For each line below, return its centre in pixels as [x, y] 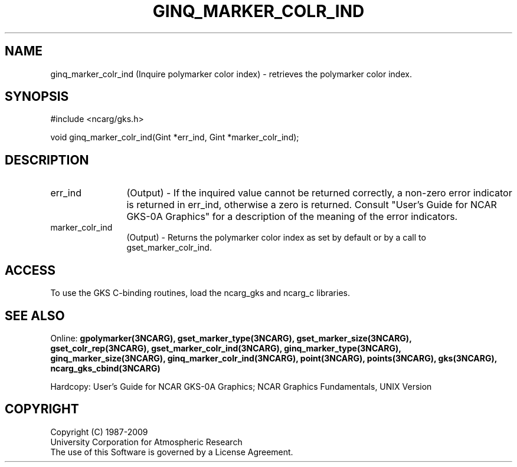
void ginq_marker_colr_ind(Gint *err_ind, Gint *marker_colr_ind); [175, 137]
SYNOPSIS [37, 97]
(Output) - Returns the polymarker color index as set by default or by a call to [276, 238]
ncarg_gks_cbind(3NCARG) [105, 368]
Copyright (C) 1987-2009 [99, 432]
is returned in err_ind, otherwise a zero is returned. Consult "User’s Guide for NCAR [312, 205]
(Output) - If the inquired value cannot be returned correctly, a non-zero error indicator [319, 193]
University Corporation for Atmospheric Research [146, 442]
